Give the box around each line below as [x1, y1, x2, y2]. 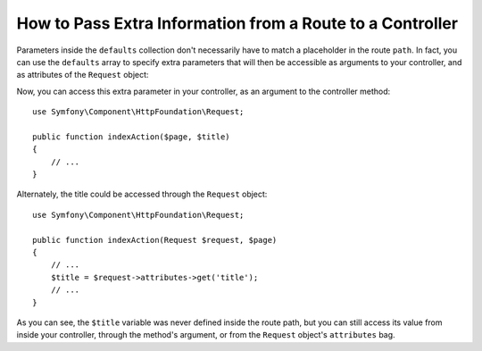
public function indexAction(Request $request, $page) [32, 235, 278, 245]
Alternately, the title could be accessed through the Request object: [16, 188, 268, 200]
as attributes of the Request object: [16, 70, 149, 80]
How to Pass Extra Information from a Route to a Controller [16, 13, 459, 33]
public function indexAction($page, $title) [32, 131, 231, 142]
